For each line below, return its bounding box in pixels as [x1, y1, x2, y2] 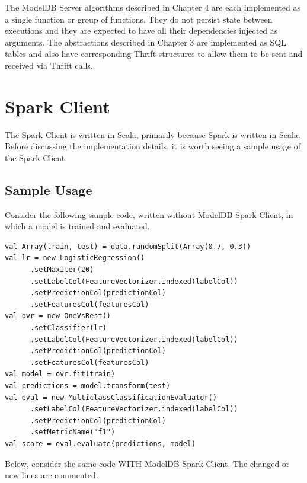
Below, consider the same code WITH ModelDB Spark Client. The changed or [5, 457, 290, 469]
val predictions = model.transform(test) [5, 381, 171, 390]
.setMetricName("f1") [30, 428, 116, 437]
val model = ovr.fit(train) [5, 370, 116, 379]
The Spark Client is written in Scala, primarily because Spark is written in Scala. [5, 128, 300, 140]
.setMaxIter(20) [30, 266, 94, 274]
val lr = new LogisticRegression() [5, 254, 145, 263]
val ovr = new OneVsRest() [5, 312, 111, 321]
